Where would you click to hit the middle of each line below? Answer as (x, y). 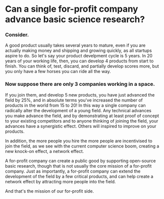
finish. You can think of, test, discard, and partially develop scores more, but (82, 66)
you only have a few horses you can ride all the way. (58, 72)
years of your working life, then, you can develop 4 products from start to (79, 61)
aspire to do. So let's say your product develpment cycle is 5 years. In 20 (79, 56)
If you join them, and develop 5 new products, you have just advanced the (80, 95)
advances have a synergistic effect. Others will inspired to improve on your (81, 126)
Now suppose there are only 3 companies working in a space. (80, 84)
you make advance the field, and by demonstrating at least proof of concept (82, 116)
